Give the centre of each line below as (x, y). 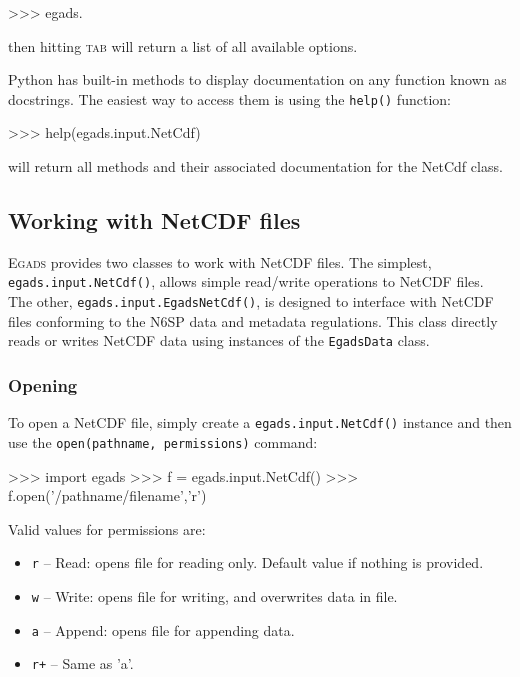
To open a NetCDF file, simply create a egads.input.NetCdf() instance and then (260, 422)
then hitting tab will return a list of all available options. (183, 45)
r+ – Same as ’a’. (82, 663)
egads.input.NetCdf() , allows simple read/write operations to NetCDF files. (246, 281)
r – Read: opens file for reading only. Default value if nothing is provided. (257, 562)
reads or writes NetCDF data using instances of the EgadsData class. (219, 340)
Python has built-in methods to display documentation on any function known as (257, 79)
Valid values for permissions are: (107, 528)
